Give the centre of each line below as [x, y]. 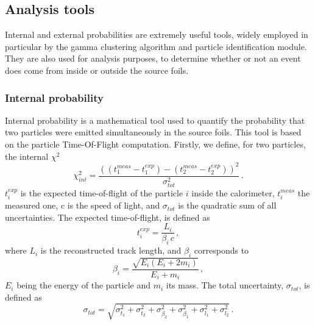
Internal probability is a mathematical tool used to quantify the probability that [155, 120]
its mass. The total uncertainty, [225, 285]
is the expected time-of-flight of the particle [102, 192]
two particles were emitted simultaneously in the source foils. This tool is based [153, 132]
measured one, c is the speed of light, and [83, 205]
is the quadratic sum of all [227, 205]
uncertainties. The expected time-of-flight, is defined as [108, 217]
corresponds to [221, 250]
